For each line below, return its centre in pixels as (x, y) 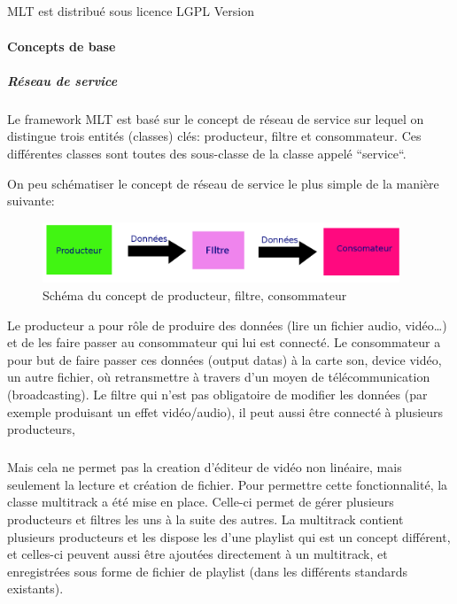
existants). (35, 589)
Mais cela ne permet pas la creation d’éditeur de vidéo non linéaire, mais (205, 467)
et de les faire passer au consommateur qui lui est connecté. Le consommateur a (224, 342)
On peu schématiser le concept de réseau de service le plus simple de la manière (223, 183)
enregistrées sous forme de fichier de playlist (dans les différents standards (208, 571)
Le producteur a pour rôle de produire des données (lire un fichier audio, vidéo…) (227, 325)
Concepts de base (62, 46)
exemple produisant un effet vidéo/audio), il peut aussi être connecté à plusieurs (225, 411)
